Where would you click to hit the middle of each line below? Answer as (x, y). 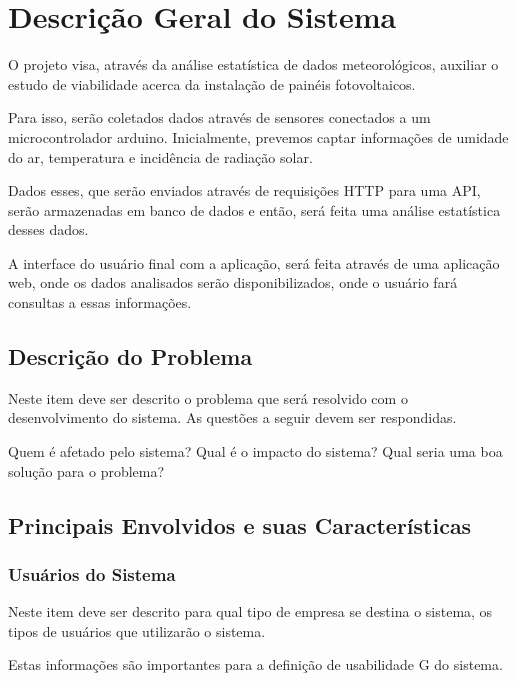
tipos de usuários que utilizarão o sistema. (137, 630)
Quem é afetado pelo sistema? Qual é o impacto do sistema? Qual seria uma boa (255, 451)
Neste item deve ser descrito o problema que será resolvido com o (208, 397)
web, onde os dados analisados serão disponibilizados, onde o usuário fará (233, 282)
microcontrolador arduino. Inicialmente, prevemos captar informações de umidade (258, 136)
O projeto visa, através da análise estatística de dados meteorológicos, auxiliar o (253, 64)
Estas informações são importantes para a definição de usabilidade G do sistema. (255, 664)
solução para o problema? (86, 470)
